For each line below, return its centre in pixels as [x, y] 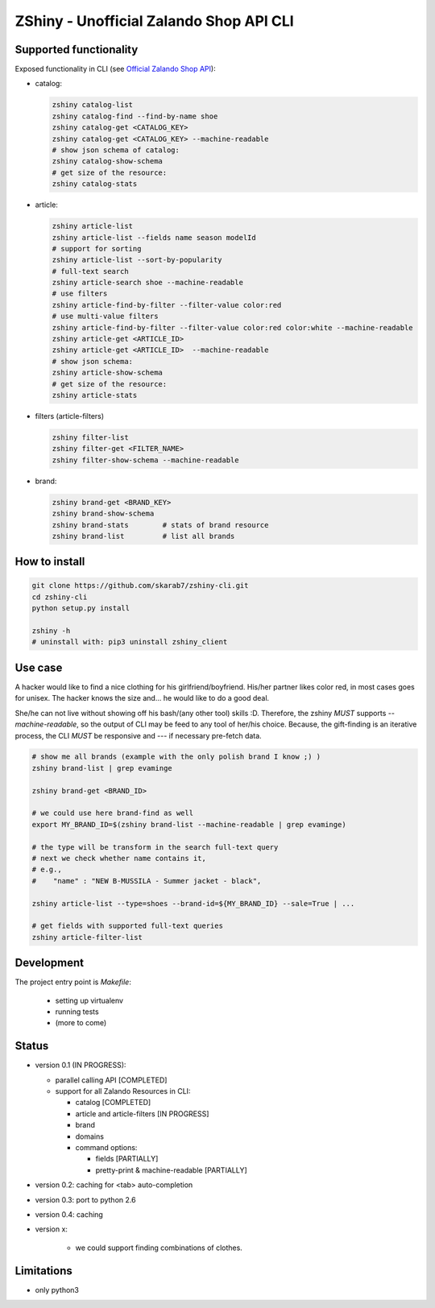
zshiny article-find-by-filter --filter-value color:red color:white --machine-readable [233, 327]
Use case [39, 667]
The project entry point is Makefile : [73, 982]
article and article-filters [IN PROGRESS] [142, 1113]
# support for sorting [97, 248]
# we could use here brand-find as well [112, 813]
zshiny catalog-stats [95, 184]
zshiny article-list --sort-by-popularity [137, 260]
